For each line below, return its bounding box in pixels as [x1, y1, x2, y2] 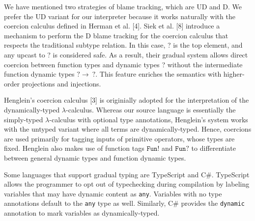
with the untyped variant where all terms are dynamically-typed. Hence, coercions [4, 124, 252, 134]
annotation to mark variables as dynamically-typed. [4, 208, 160, 218]
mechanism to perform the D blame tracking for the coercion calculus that [4, 30, 228, 40]
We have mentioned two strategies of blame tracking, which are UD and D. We [4, 1, 242, 11]
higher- [223, 69, 245, 79]
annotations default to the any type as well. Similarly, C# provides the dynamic [4, 198, 245, 208]
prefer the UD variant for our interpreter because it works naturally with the [4, 11, 235, 21]
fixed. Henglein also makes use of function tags [4, 143, 144, 153]
